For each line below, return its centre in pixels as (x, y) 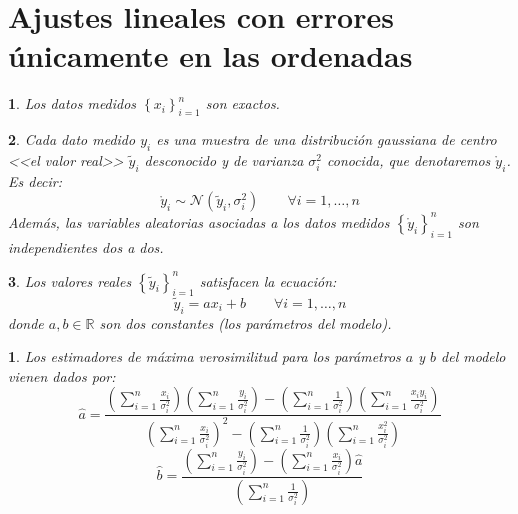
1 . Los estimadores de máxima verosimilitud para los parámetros (204, 356)
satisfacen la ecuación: (268, 280)
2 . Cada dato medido (72, 139)
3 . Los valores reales (70, 280)
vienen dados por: (62, 375)
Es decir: (35, 180)
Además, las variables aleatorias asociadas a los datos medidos (199, 221)
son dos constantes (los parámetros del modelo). (245, 322)
